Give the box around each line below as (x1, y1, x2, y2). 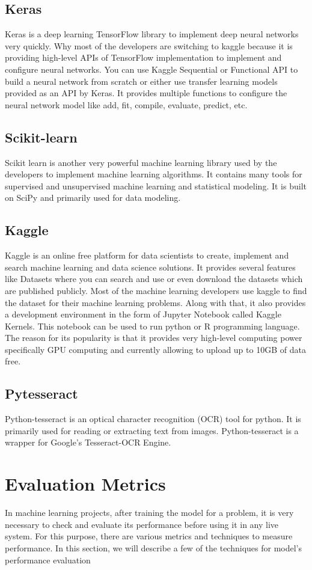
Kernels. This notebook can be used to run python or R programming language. (5, 319, 300, 332)
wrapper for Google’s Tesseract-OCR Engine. (5, 436, 171, 449)
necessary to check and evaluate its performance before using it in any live (5, 518, 279, 530)
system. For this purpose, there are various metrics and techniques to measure (5, 530, 293, 542)
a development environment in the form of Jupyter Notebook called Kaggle (5, 308, 281, 320)
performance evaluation (5, 553, 91, 566)
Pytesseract (5, 384, 78, 403)
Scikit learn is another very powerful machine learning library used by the (5, 156, 277, 168)
